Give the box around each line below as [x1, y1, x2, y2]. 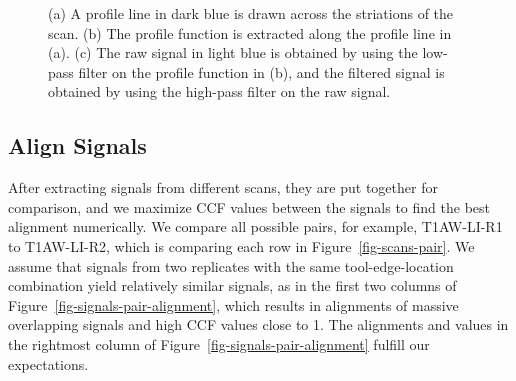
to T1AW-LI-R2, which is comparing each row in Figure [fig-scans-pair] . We [8, 235, 475, 256]
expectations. [8, 353, 89, 374]
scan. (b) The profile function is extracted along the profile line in [48, 22, 452, 43]
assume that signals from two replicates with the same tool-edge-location [8, 255, 454, 276]
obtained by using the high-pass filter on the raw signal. [48, 81, 391, 102]
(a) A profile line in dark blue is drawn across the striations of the [48, 3, 454, 23]
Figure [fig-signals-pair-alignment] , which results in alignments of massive [8, 294, 459, 315]
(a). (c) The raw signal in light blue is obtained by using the [48, 42, 418, 63]
